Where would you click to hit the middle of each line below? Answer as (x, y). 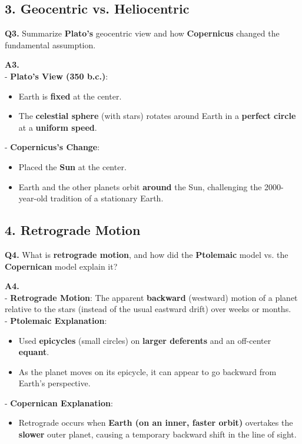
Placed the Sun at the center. (72, 166)
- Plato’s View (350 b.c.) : (57, 76)
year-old (33, 198)
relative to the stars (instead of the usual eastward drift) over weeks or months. (148, 309)
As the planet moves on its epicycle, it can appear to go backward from (147, 371)
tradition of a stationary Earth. (107, 198)
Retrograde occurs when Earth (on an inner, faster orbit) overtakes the (156, 423)
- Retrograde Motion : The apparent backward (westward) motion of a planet (151, 297)
